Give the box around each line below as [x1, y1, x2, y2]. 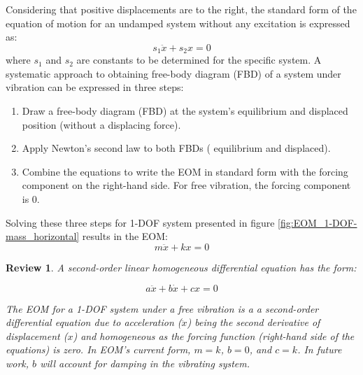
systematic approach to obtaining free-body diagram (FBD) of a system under [6, 66, 341, 80]
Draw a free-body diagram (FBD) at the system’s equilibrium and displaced [22, 104, 348, 118]
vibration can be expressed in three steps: [6, 80, 184, 94]
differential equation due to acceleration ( [6, 315, 182, 330]
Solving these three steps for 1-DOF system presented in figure [6, 215, 275, 229]
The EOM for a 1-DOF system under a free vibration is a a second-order [6, 301, 319, 316]
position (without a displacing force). [22, 117, 181, 132]
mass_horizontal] [6, 229, 80, 243]
